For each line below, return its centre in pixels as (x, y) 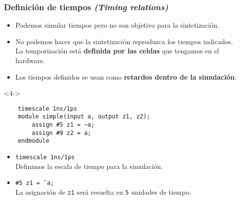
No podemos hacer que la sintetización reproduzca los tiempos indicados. (124, 41)
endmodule (34, 141)
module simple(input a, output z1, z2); (84, 117)
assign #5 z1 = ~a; (63, 125)
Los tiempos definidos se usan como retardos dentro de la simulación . (126, 76)
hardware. (30, 60)
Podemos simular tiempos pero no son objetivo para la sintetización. (117, 25)
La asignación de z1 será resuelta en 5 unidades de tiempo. (103, 192)
